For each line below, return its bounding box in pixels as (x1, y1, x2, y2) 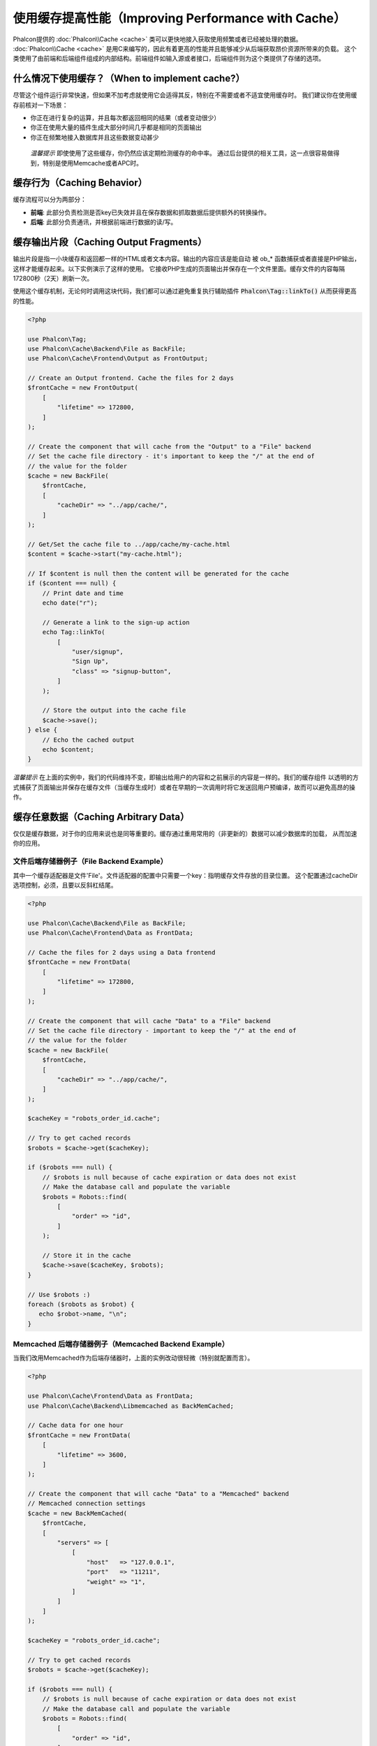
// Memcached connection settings (27, 1499, 146, 1508)
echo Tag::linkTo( (42, 629, 105, 636)
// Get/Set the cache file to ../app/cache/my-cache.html (27, 540, 230, 548)
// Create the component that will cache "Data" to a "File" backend (27, 1017, 271, 1025)
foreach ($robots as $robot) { (27, 1300, 135, 1308)
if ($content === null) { (27, 580, 117, 587)
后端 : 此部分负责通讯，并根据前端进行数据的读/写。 (30, 218, 177, 226)
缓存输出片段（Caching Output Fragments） (13, 236, 207, 248)
